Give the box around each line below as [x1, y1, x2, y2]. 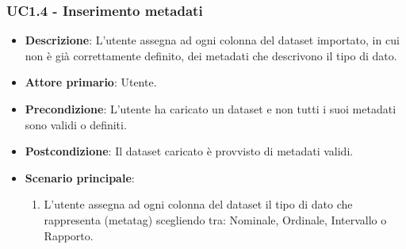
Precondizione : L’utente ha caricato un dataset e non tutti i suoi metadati [25, 101, 396, 117]
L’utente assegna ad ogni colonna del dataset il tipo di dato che [44, 196, 353, 213]
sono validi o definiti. [25, 116, 127, 132]
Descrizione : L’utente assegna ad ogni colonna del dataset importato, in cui [25, 32, 400, 48]
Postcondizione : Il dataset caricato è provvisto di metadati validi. [25, 143, 354, 159]
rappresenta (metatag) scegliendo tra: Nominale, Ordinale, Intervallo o [44, 211, 387, 228]
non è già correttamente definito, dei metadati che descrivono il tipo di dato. [25, 47, 397, 63]
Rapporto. [44, 227, 94, 243]
